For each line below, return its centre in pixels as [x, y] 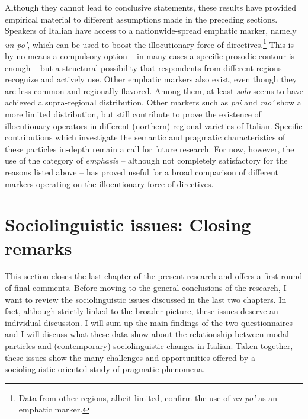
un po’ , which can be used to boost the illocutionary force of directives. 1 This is [149, 43]
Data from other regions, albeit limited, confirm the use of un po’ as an [148, 397]
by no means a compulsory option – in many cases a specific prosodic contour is [150, 56]
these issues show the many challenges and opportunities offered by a [130, 357]
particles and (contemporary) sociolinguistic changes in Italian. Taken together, [149, 346]
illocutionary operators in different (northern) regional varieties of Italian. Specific [154, 125]
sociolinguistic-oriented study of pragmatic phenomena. [105, 369]
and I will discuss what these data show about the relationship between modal [147, 334]
